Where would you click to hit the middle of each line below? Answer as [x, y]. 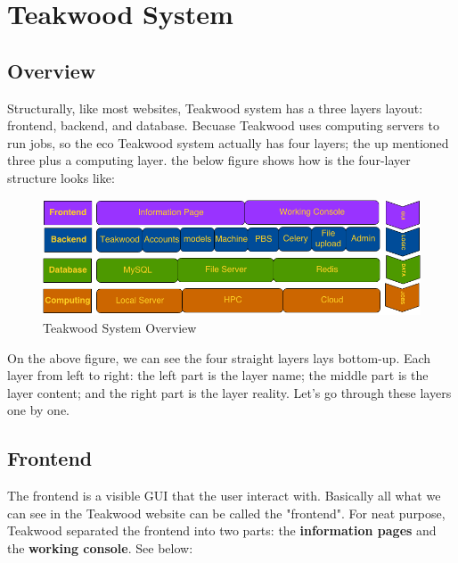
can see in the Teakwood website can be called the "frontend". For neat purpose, [226, 513]
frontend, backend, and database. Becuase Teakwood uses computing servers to [223, 125]
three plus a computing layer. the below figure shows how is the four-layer [209, 160]
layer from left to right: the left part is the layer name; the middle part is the [218, 375]
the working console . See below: [100, 547]
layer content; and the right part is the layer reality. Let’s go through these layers [229, 392]
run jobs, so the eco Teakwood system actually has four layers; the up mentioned [228, 142]
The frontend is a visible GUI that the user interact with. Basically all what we [224, 496]
